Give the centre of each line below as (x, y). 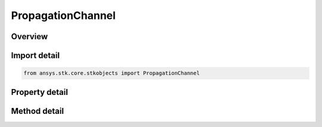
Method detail (38, 111)
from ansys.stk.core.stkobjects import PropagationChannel (112, 73)
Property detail (40, 92)
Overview (30, 36)
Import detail (35, 55)
